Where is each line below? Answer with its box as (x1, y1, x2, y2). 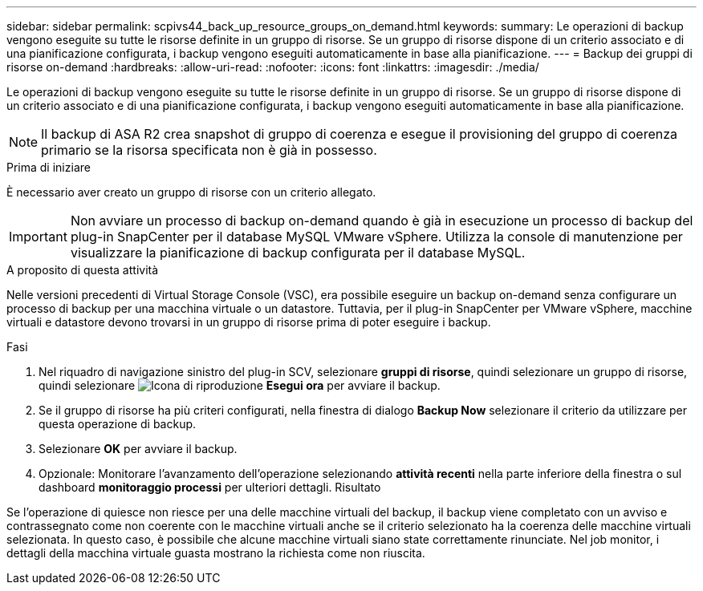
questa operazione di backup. (39, 417, 197, 431)
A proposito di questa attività (6, 263, 159, 277)
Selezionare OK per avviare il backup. (39, 442, 238, 455)
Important (9, 229, 67, 245)
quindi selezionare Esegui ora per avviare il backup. (39, 378, 441, 392)
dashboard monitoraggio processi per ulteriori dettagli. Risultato (39, 480, 381, 494)
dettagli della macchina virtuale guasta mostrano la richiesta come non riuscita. (6, 546, 425, 560)
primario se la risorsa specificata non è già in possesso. (41, 142, 377, 158)
